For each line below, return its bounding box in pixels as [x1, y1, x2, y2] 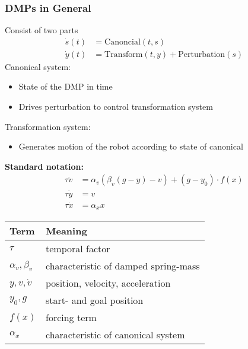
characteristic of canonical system [46, 328, 185, 342]
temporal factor [46, 242, 110, 256]
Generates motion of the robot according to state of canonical [18, 140, 243, 153]
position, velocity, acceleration [46, 276, 171, 290]
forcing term [46, 310, 97, 325]
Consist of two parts [5, 24, 78, 36]
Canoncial [104, 37, 141, 46]
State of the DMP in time [18, 80, 113, 93]
